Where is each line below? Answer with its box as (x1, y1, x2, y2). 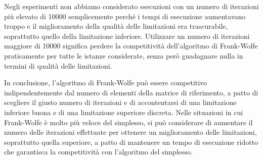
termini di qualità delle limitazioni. (4, 60, 112, 71)
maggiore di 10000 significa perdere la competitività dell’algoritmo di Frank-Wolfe (4, 40, 258, 51)
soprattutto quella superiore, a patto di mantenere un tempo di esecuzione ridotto (4, 136, 258, 147)
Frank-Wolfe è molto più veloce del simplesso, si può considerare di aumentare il (4, 117, 253, 127)
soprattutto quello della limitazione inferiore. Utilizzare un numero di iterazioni (4, 30, 250, 41)
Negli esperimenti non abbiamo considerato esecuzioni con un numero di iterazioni (4, 1, 259, 11)
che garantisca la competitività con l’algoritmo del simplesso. (4, 146, 193, 157)
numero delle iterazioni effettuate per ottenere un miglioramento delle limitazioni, (4, 127, 257, 137)
